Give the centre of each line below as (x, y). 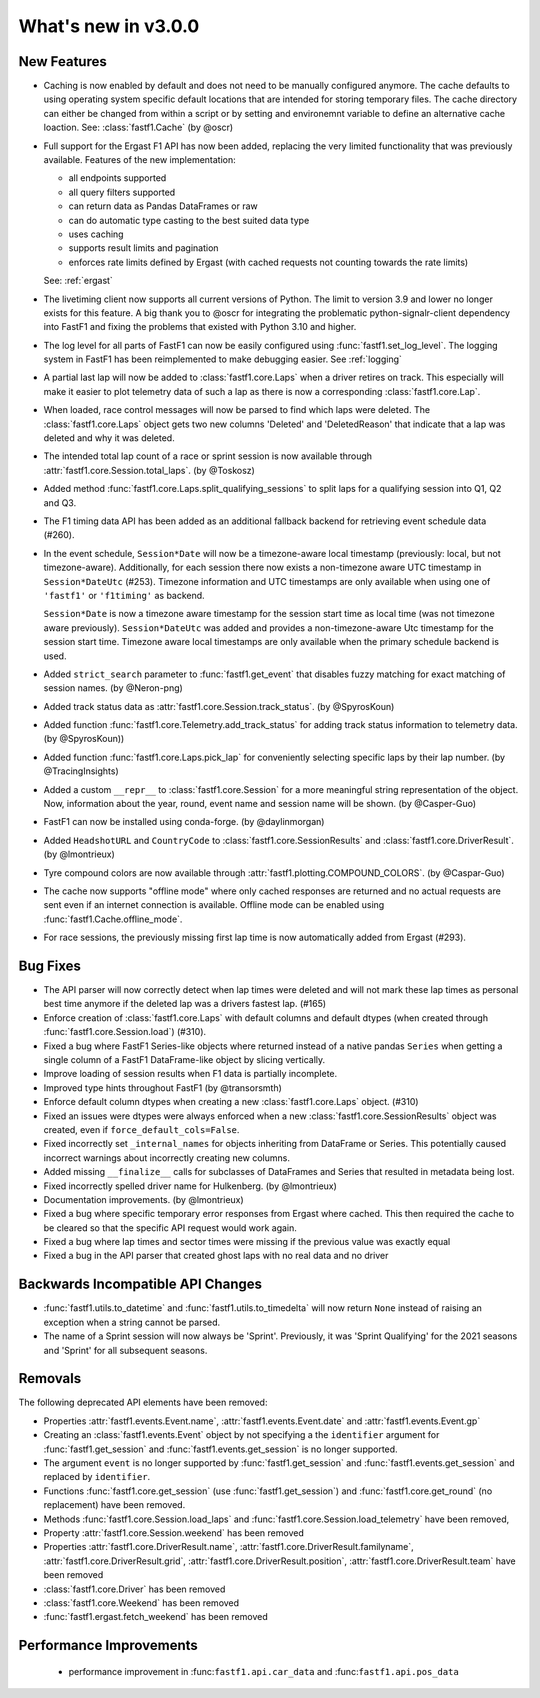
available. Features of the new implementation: (140, 160)
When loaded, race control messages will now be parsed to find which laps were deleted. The (236, 410)
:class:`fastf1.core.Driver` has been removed (134, 1589)
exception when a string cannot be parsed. (132, 1322)
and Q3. (60, 502)
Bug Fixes (50, 965)
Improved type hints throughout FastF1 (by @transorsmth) (162, 1087)
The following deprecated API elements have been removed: (143, 1402)
